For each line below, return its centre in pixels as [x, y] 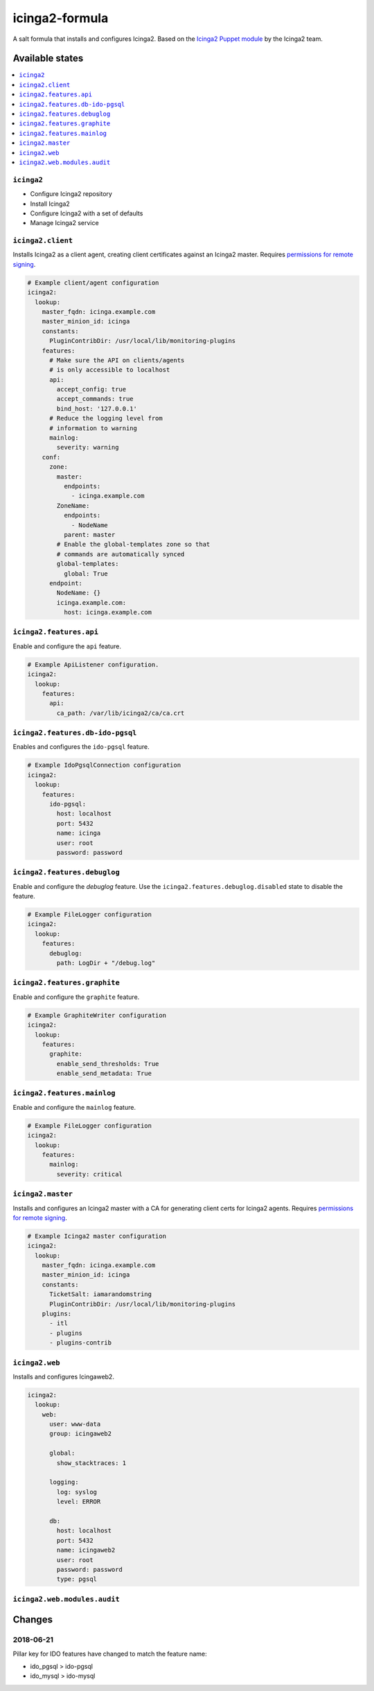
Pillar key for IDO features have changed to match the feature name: [110, 1654]
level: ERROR [79, 1502]
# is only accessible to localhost [110, 370]
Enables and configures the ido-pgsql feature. [81, 747]
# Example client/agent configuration [93, 283]
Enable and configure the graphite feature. [76, 997]
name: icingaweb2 [86, 1550]
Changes [33, 1620]
